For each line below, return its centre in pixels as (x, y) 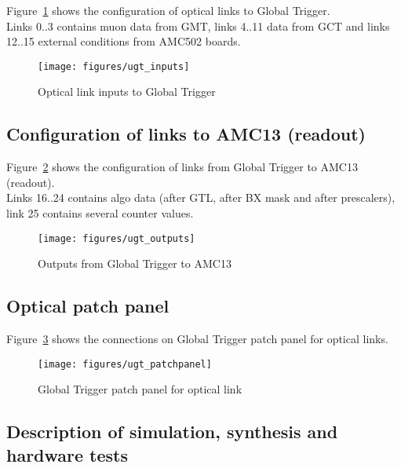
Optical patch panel (88, 306)
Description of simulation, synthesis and (172, 431)
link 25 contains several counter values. (100, 213)
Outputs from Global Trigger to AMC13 (135, 263)
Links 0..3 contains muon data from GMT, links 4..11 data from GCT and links (198, 26)
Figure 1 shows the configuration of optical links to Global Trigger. (168, 10)
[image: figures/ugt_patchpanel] (125, 364)
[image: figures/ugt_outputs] (117, 238)
